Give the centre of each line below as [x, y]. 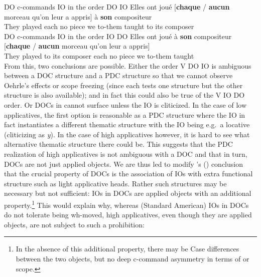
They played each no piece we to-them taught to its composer [99, 26]
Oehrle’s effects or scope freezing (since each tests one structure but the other [123, 85]
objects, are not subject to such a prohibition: [74, 224]
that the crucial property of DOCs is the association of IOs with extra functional [128, 174]
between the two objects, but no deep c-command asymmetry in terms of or [133, 258]
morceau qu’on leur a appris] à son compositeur [78, 16]
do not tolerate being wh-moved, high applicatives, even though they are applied [128, 215]
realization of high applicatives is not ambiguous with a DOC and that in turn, [126, 154]
